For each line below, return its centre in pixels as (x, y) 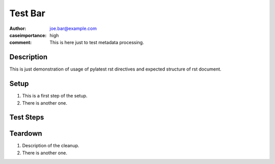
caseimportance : (28, 35)
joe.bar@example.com (73, 28)
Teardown (26, 134)
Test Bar (27, 13)
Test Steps (27, 118)
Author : (18, 28)
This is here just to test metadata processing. (97, 43)
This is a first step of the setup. (55, 96)
